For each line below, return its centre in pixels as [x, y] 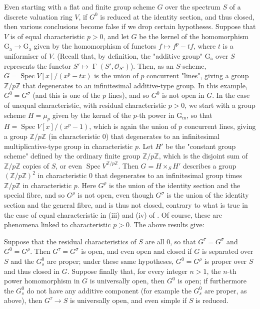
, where [204, 46]
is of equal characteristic [47, 36]
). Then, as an [152, 65]
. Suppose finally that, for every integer [127, 271]
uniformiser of [25, 55]
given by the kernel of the [92, 115]
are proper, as [225, 290]
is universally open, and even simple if [128, 300]
